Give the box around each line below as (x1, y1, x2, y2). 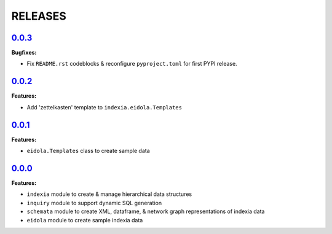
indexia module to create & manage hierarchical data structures (26, 190, 192, 198)
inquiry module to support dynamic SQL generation (26, 199, 162, 206)
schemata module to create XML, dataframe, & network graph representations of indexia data (26, 208, 265, 215)
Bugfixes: (11, 49, 37, 57)
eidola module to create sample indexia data (26, 216, 143, 224)
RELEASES (11, 9, 67, 23)
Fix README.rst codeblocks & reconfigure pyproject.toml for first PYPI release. (26, 60, 237, 68)
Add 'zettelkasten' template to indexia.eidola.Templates (26, 103, 183, 111)
